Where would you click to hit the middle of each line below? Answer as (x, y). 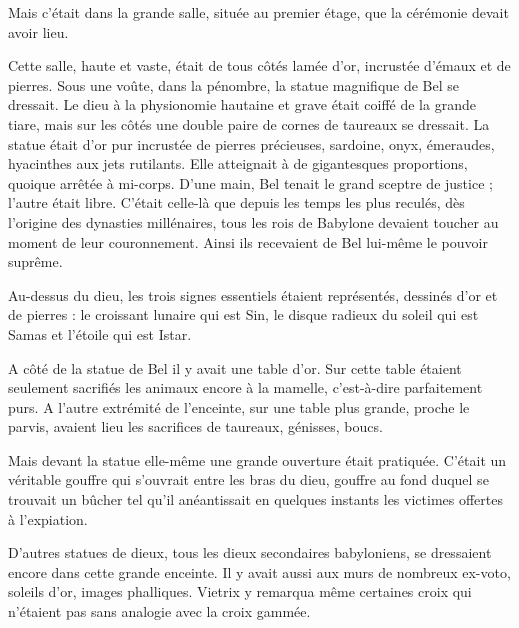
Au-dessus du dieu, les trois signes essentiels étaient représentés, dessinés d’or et (253, 294)
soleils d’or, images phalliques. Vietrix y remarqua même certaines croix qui (240, 591)
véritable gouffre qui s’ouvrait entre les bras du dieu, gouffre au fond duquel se (248, 479)
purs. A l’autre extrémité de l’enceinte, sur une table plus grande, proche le (239, 406)
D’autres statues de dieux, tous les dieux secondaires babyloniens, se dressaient (250, 552)
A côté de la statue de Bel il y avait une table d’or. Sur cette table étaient (235, 367)
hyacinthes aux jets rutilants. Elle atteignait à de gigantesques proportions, (238, 163)
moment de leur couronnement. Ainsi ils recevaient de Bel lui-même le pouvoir (248, 241)
